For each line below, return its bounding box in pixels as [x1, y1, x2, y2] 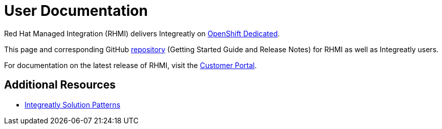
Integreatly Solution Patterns [25, 100, 121, 109]
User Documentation [4, 2, 148, 19]
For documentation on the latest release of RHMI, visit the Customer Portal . [4, 60, 257, 70]
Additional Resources [4, 78, 116, 92]
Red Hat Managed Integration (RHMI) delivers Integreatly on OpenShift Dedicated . [4, 29, 280, 38]
